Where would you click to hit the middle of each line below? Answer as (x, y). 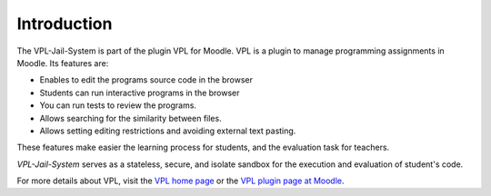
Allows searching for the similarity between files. (130, 118)
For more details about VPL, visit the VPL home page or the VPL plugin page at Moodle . (180, 181)
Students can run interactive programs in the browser (140, 93)
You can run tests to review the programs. (118, 105)
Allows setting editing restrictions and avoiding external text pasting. (168, 131)
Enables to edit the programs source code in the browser (146, 80)
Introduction (65, 24)
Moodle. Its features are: (63, 63)
